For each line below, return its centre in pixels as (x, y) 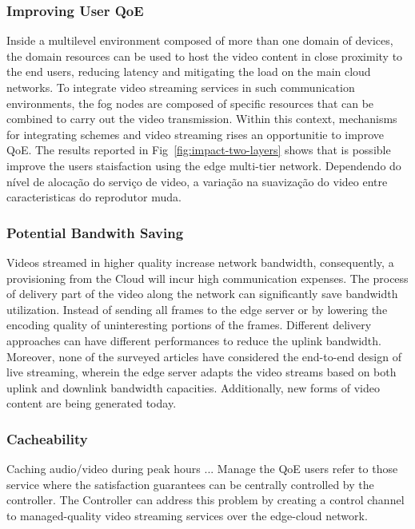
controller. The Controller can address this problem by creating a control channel (206, 500)
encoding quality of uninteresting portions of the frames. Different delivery (189, 325)
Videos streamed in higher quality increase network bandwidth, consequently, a (200, 262)
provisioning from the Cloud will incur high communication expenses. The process (207, 278)
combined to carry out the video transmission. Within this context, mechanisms (202, 119)
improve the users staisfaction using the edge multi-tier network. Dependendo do (204, 165)
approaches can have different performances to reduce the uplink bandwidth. (194, 340)
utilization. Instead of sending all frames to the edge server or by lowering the (197, 309)
